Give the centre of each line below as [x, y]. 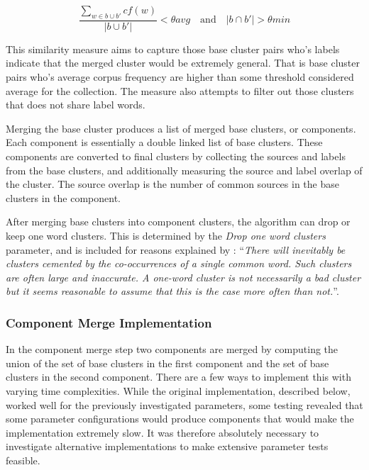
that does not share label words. [76, 105]
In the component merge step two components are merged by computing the [172, 349]
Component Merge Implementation [109, 322]
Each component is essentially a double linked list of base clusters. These [164, 142]
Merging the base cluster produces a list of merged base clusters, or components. [181, 128]
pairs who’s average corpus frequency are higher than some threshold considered [180, 77]
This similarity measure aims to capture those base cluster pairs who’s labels [173, 49]
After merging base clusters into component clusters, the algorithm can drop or [178, 222]
